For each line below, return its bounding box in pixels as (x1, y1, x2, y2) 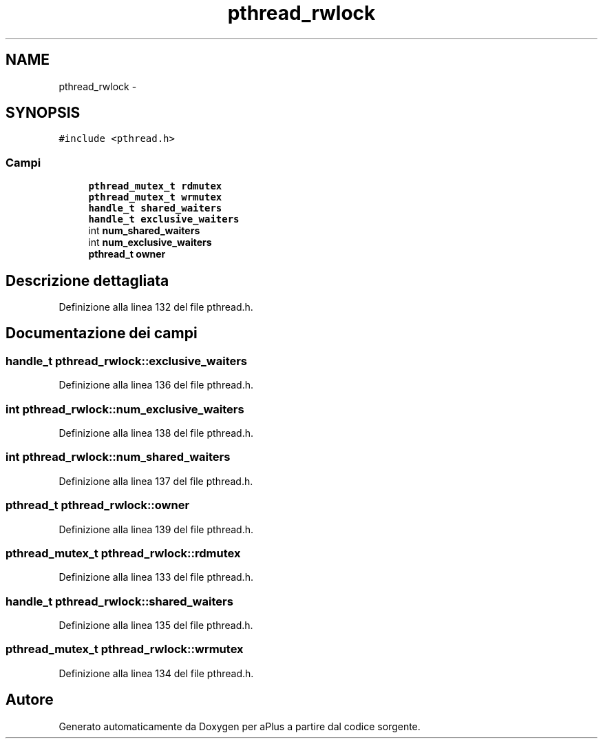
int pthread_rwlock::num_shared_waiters (6, 450, 231, 464)
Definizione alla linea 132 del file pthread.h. (59, 301, 253, 313)
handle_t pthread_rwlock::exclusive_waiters (6, 353, 248, 368)
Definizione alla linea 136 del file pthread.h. (59, 379, 254, 391)
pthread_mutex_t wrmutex (88, 192, 222, 203)
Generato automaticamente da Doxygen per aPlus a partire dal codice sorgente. (59, 720, 421, 732)
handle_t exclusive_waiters (88, 214, 240, 225)
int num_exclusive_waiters (88, 236, 212, 249)
